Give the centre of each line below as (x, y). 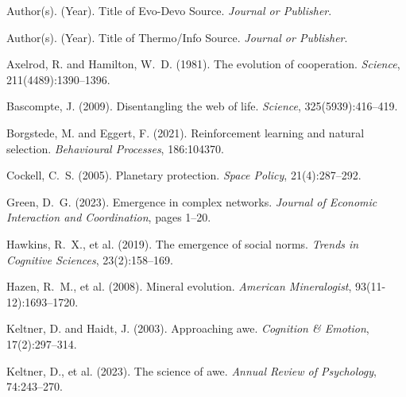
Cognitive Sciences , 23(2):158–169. (90, 259)
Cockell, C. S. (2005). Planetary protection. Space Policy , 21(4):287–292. (184, 175)
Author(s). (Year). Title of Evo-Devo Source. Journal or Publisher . (169, 10)
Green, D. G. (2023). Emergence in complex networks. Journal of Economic (192, 201)
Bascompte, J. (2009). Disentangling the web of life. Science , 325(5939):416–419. (202, 106)
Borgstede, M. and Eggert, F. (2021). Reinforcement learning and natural (186, 132)
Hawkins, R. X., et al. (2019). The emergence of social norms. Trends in (183, 243)
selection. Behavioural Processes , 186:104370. (115, 148)
